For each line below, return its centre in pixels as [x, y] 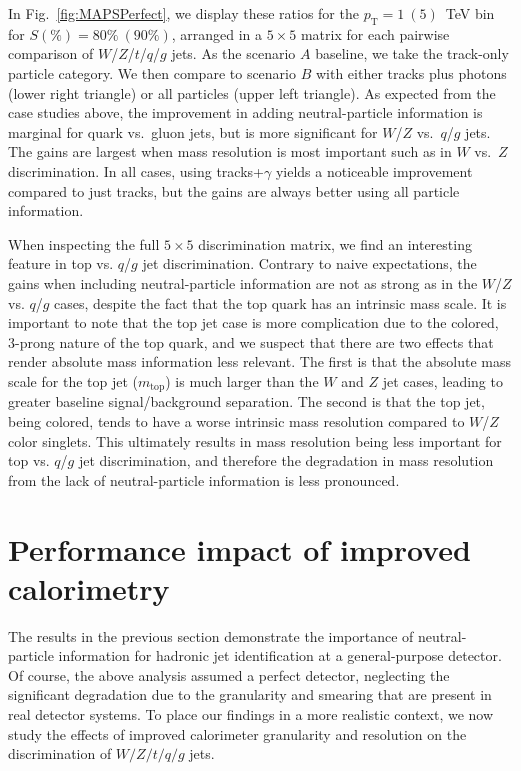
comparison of [51, 53]
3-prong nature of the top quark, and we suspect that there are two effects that [251, 341]
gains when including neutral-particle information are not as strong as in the [243, 282]
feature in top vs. [61, 263]
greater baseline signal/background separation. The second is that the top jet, [246, 401]
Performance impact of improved [239, 548]
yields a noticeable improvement [374, 170]
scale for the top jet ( [73, 380]
